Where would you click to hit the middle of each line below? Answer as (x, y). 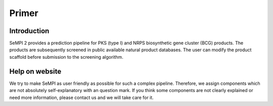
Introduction (29, 31)
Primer (24, 13)
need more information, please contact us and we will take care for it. (81, 97)
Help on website (35, 71)
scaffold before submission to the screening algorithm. (66, 57)
